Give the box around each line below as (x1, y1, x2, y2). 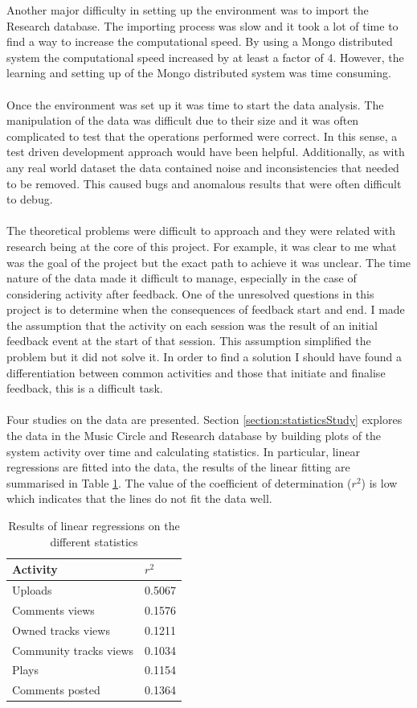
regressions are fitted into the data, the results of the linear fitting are (6, 459, 350, 475)
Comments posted (12, 681, 100, 698)
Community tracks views (12, 641, 134, 658)
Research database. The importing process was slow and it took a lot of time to (6, 17, 399, 34)
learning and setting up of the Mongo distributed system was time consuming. (6, 64, 391, 81)
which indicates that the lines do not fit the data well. (6, 490, 272, 507)
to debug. (6, 191, 53, 208)
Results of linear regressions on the (8, 517, 180, 533)
